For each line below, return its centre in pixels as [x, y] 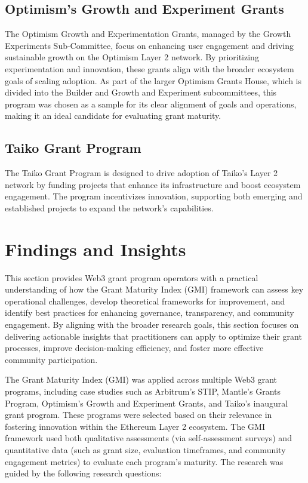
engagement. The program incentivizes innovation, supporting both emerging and [154, 196]
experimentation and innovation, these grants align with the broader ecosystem [150, 68]
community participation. [51, 359]
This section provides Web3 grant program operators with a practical [132, 277]
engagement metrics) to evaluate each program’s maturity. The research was [144, 461]
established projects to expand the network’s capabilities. [109, 207]
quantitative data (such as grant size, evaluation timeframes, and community [145, 449]
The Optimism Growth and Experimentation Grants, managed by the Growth [148, 34]
